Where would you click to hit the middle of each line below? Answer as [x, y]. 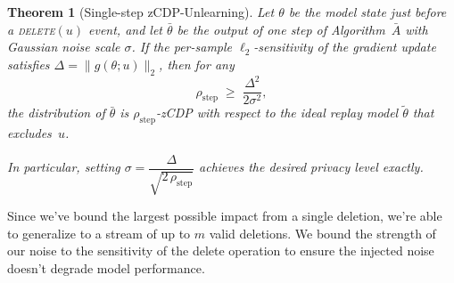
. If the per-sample [182, 47]
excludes [29, 133]
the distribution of [56, 113]
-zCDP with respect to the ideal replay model [277, 113]
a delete [31, 29]
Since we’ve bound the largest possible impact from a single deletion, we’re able [225, 216]
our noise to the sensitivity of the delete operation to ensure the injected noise [221, 251]
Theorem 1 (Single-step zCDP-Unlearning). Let [141, 12]
